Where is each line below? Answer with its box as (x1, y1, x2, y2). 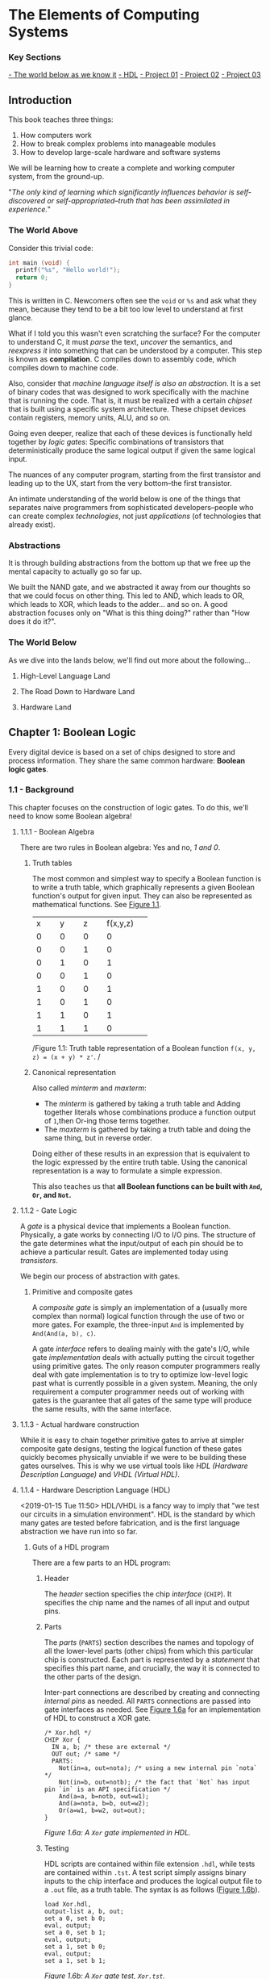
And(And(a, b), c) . (31, 1328, 97, 1337)
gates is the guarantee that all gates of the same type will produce (31, 1395, 252, 1405)
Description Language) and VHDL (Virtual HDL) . (19, 1469, 180, 1479)
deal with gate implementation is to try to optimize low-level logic (31, 1370, 248, 1379)
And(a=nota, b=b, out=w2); (59, 1799, 150, 1807)
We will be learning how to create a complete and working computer (8, 163, 235, 173)
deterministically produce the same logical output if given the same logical (8, 446, 255, 455)
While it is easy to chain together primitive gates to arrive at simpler (19, 1435, 244, 1445)
